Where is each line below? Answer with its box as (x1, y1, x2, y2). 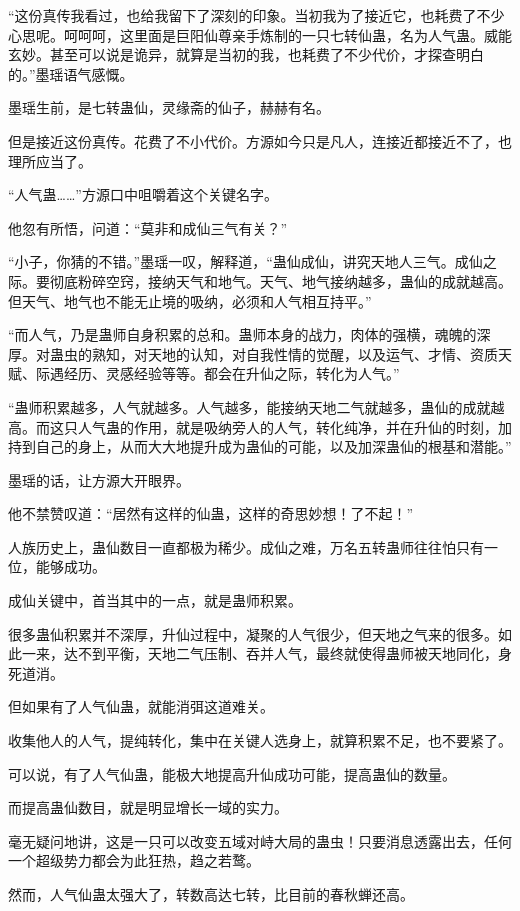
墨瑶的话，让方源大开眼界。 (8, 469, 190, 490)
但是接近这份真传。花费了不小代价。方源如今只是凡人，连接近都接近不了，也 (8, 130, 512, 151)
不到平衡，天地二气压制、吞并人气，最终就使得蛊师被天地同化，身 (77, 643, 512, 664)
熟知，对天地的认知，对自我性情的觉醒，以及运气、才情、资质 (91, 343, 498, 364)
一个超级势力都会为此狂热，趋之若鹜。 (8, 850, 260, 871)
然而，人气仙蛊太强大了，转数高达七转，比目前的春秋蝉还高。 (8, 884, 414, 904)
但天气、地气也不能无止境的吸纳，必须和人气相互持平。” (8, 290, 372, 311)
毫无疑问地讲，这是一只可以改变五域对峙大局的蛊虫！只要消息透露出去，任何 (8, 830, 512, 851)
